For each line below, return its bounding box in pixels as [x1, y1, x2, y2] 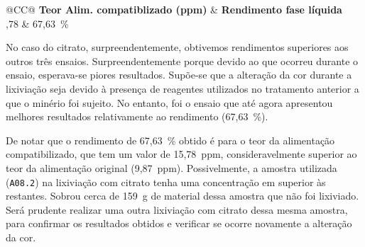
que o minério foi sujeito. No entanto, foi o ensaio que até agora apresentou [6, 95, 333, 110]
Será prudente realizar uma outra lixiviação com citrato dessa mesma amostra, [6, 202, 348, 217]
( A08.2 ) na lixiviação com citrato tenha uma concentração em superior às [6, 174, 326, 189]
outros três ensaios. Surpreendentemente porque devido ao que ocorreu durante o [6, 53, 359, 68]
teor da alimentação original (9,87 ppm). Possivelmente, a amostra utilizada [6, 160, 337, 175]
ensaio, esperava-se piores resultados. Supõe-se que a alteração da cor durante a [6, 67, 352, 82]
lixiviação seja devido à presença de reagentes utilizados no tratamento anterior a [6, 81, 359, 96]
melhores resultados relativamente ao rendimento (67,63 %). [6, 109, 268, 124]
